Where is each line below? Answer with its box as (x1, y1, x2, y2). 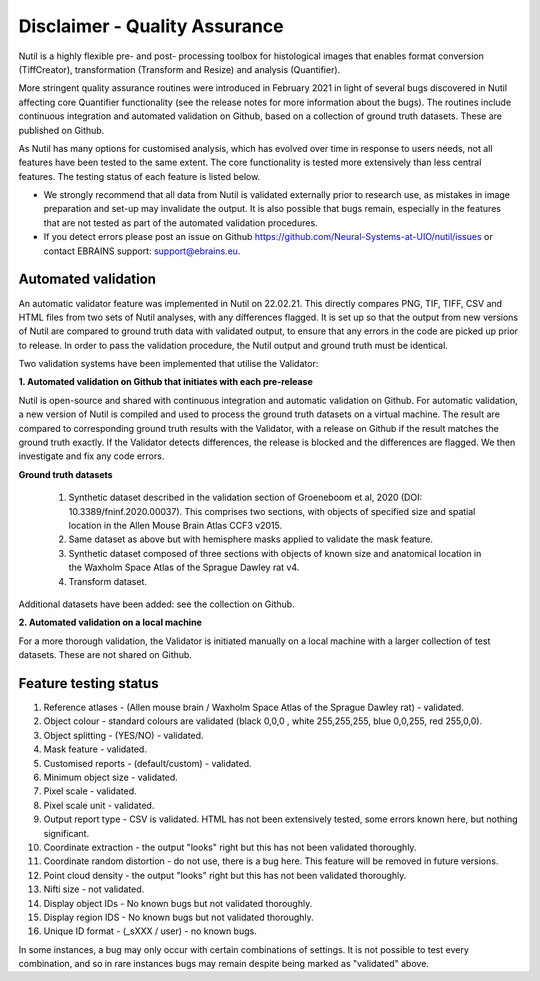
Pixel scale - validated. (43, 785, 137, 797)
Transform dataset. (68, 575, 148, 587)
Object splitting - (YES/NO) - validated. (43, 729, 204, 741)
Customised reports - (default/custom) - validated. (43, 757, 252, 769)
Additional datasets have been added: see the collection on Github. (18, 598, 295, 610)
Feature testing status (18, 675, 159, 692)
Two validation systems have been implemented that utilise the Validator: (18, 358, 319, 370)
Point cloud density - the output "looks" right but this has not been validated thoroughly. (43, 869, 407, 881)
